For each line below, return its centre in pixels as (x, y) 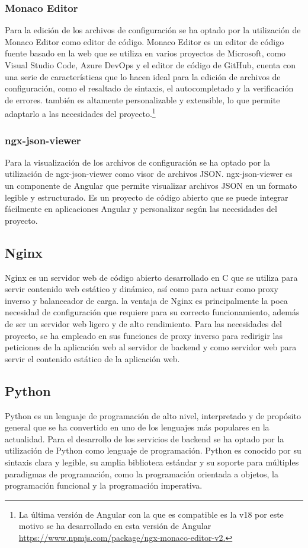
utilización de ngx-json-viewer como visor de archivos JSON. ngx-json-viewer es (149, 174)
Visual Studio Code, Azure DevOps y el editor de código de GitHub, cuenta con (150, 65)
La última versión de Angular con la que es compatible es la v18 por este (151, 514)
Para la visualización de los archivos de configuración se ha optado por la (137, 162)
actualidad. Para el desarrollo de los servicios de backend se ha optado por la (145, 438)
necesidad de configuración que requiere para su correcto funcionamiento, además (152, 312)
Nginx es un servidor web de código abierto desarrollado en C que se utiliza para (151, 277)
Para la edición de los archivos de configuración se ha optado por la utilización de (153, 30)
